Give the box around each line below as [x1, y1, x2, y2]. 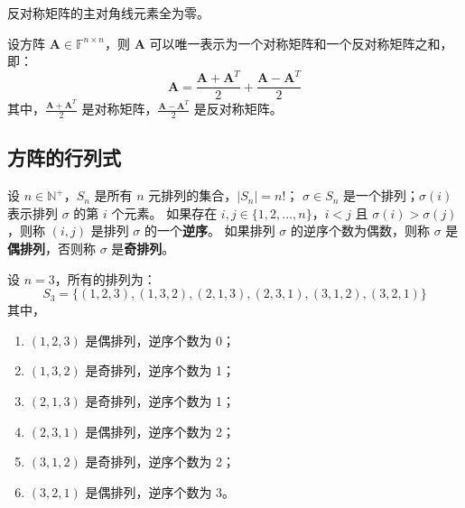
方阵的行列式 [7, 143, 121, 171]
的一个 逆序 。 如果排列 [144, 221, 275, 240]
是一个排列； [343, 186, 420, 205]
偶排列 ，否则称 [7, 239, 96, 258]
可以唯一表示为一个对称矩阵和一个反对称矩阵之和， [149, 33, 453, 52]
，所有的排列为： [54, 269, 156, 288]
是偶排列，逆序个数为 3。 [85, 482, 236, 501]
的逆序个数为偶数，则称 [290, 221, 430, 240]
